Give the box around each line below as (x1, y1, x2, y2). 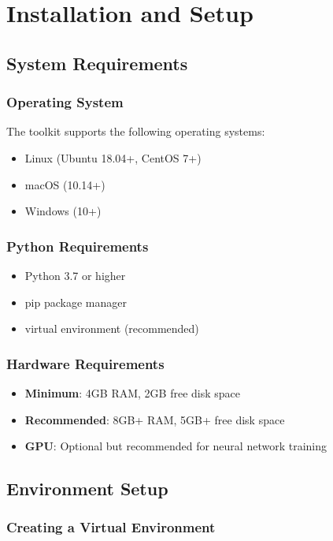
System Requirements (6, 50, 188, 75)
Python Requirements (6, 236, 149, 256)
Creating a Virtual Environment (6, 517, 216, 537)
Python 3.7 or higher (24, 267, 126, 283)
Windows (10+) (24, 203, 102, 219)
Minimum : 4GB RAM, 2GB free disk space (24, 384, 241, 401)
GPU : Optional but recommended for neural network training (24, 438, 327, 454)
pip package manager (24, 293, 127, 310)
